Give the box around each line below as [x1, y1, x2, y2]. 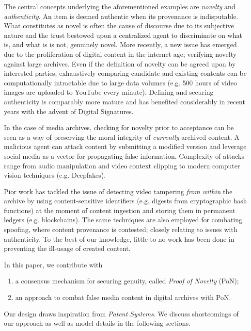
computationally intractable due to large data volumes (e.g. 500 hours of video [4, 77, 237, 87]
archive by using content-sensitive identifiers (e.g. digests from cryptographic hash [4, 196, 247, 206]
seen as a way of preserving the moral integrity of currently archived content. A [4, 132, 240, 142]
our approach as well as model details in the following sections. [4, 318, 191, 328]
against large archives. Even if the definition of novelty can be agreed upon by [4, 58, 236, 68]
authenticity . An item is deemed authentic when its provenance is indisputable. [4, 11, 238, 21]
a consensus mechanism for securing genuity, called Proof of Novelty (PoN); [15, 276, 239, 286]
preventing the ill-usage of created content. [4, 243, 131, 253]
